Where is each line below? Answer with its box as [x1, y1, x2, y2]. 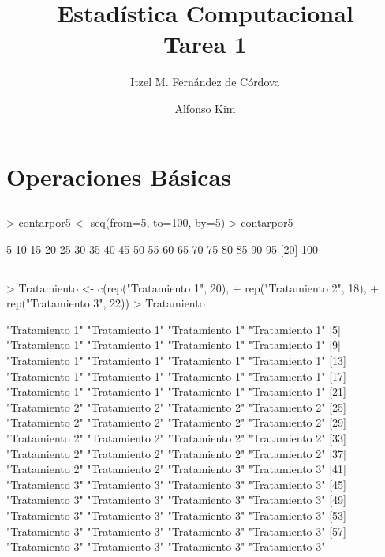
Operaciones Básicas [6, 160, 231, 192]
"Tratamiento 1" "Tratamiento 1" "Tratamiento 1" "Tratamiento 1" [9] [6, 337, 341, 353]
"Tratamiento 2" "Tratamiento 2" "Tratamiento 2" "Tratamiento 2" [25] [6, 398, 346, 415]
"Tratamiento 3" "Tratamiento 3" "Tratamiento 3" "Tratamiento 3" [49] [6, 491, 346, 508]
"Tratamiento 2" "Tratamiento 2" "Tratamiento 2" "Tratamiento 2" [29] [6, 414, 346, 431]
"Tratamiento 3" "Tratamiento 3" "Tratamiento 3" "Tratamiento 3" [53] [6, 506, 346, 523]
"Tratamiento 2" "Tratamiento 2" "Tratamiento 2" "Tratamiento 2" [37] [6, 445, 346, 461]
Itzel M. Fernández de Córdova [130, 73, 280, 90]
